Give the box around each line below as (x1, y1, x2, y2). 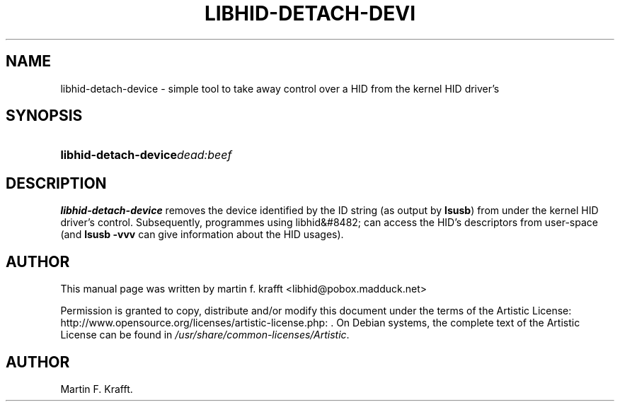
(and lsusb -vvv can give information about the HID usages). (60, 228, 344, 241)
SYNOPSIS (6, 107, 83, 125)
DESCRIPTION (6, 174, 107, 192)
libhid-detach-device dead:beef (60, 148, 232, 163)
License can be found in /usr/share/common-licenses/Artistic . (60, 329, 350, 341)
